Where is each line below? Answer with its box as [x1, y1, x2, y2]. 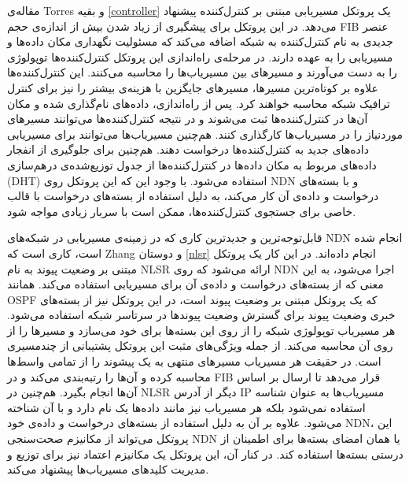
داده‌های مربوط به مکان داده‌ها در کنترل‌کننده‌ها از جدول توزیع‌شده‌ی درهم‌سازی [7, 156, 377, 173]
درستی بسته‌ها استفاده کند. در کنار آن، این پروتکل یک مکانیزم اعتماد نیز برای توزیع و [7, 445, 403, 462]
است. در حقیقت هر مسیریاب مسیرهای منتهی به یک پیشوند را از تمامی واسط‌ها [7, 353, 381, 370]
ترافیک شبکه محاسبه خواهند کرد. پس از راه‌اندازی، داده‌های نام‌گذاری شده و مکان [7, 95, 390, 111]
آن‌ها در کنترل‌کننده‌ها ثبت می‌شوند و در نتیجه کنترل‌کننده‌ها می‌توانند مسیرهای [7, 110, 368, 127]
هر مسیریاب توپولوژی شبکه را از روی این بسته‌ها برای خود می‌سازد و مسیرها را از [7, 321, 396, 338]
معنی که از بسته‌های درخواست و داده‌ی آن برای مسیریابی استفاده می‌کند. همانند [7, 276, 384, 292]
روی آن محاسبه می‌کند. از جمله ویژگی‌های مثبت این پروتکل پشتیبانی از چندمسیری [7, 337, 393, 354]
